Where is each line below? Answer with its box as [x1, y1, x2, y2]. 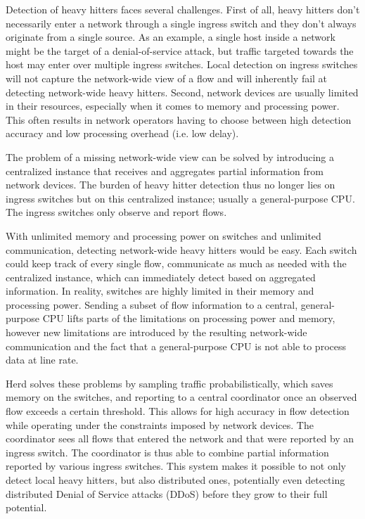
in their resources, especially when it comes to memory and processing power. [6, 98, 340, 113]
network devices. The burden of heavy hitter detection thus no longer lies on [6, 177, 335, 192]
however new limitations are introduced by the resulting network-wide [6, 325, 307, 340]
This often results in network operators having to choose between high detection [6, 112, 352, 127]
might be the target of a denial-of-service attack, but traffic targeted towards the [6, 43, 354, 58]
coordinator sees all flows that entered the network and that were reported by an [6, 431, 354, 446]
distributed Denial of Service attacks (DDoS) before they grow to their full [6, 486, 328, 501]
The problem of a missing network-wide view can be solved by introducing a [6, 149, 334, 164]
